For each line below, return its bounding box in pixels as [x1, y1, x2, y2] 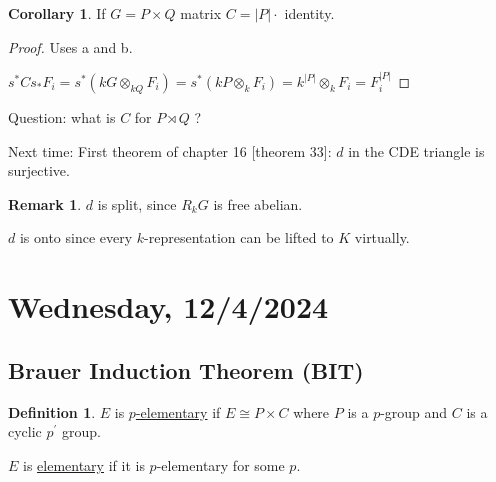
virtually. [354, 227, 410, 248]
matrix [180, 3, 222, 23]
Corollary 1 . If [8, 3, 106, 23]
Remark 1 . [8, 193, 82, 214]
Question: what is [8, 107, 116, 127]
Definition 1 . [8, 401, 96, 422]
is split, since [97, 193, 177, 214]
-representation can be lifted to [144, 227, 334, 248]
